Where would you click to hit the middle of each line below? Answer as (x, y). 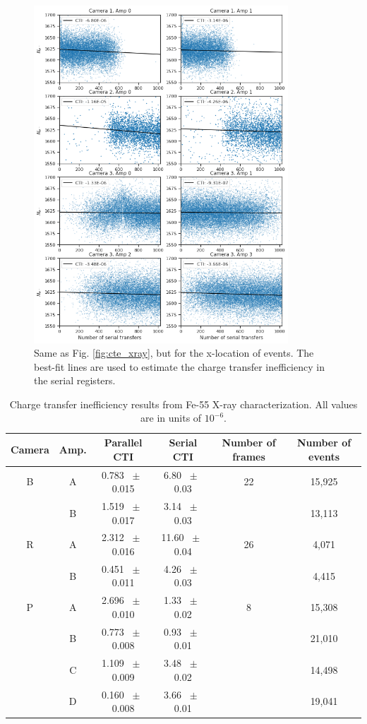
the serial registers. (75, 380)
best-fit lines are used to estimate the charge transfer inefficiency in (179, 366)
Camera (30, 449)
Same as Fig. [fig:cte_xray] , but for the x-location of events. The (174, 353)
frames (249, 456)
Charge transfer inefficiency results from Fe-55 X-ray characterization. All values (183, 404)
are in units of (171, 418)
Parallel (123, 443)
